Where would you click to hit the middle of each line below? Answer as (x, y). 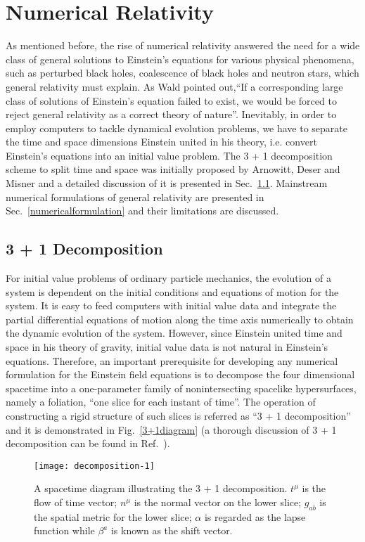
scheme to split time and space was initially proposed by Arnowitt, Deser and (173, 169)
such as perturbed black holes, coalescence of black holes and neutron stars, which (182, 73)
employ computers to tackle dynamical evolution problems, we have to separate (177, 128)
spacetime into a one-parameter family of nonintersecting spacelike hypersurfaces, (181, 388)
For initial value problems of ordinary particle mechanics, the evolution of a (168, 278)
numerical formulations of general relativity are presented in (135, 196)
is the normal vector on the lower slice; (218, 502)
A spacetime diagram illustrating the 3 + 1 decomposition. (161, 488)
